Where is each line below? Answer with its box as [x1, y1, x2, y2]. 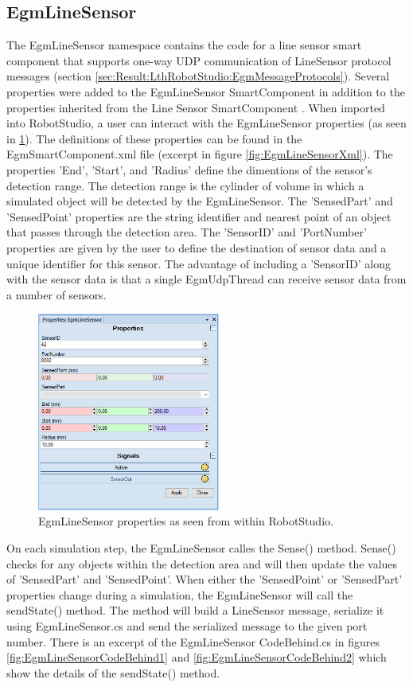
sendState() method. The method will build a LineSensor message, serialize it [6, 602, 384, 619]
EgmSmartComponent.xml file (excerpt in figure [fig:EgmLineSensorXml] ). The [6, 146, 393, 162]
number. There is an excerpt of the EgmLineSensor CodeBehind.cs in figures [6, 633, 380, 650]
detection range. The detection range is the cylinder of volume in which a [6, 177, 364, 193]
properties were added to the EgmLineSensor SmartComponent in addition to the [6, 83, 405, 100]
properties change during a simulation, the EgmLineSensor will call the [6, 586, 353, 603]
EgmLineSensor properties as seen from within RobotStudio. [38, 513, 333, 529]
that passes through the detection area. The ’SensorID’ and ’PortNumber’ [6, 224, 367, 240]
